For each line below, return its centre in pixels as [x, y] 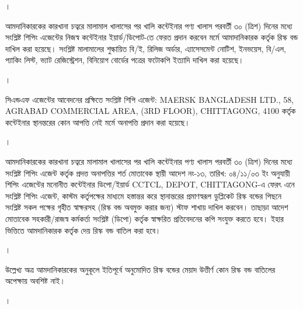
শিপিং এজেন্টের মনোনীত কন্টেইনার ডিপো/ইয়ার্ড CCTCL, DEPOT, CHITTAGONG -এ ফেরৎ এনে [150, 184]
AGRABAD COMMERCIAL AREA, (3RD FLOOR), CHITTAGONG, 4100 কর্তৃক [151, 111]
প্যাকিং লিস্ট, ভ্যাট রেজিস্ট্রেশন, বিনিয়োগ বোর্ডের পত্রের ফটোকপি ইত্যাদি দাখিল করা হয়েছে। [125, 60]
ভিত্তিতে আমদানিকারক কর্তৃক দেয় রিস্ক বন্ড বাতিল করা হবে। [83, 230]
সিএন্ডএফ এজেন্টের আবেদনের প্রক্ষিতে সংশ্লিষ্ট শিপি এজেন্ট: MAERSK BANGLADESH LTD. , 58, [150, 99]
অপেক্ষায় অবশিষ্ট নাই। [35, 281]
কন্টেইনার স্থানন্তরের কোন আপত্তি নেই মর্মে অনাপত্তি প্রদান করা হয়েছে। [98, 122]
